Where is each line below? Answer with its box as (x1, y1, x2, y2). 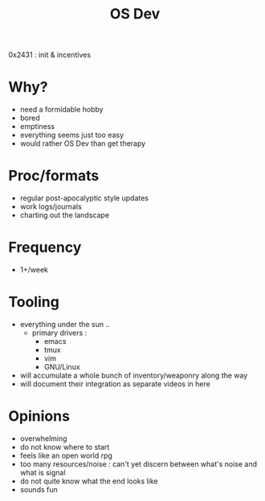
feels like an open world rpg (19, 450, 112, 460)
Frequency (8, 238, 82, 257)
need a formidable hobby (19, 105, 104, 115)
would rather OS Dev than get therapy (19, 139, 146, 148)
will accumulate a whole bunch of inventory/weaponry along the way (19, 370, 248, 380)
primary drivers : (31, 328, 88, 337)
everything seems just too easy (19, 130, 124, 140)
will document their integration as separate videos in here (19, 378, 210, 389)
